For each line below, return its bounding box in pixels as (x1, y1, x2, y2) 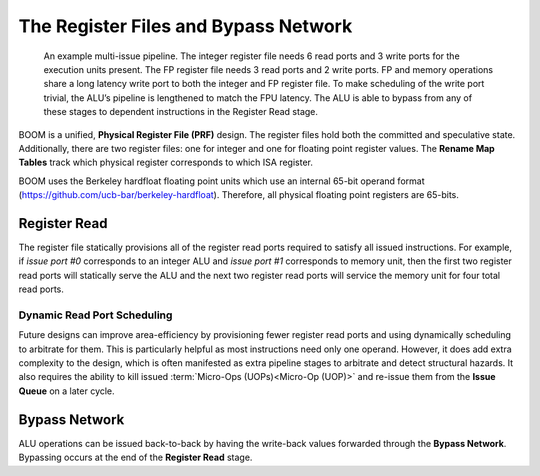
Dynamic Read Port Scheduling (18, 308, 173, 322)
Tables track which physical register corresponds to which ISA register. (18, 156, 314, 169)
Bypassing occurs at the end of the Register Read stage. (18, 451, 253, 464)
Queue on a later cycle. (18, 385, 115, 397)
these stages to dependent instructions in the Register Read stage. (43, 106, 319, 118)
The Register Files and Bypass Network (18, 15, 353, 37)
